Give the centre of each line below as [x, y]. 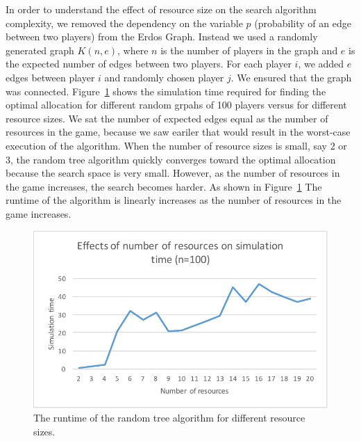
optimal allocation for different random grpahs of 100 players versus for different [176, 105]
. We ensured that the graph [291, 77]
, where [133, 50]
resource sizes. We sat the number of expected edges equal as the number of [167, 118]
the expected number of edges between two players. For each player [149, 64]
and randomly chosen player [164, 77]
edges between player [50, 77]
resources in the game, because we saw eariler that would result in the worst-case [178, 132]
